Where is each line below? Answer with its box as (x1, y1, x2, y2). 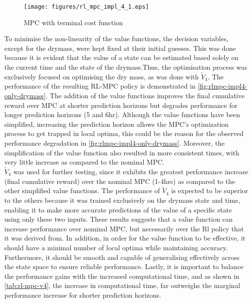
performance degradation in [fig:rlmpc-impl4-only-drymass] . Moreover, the (4, 138, 225, 148)
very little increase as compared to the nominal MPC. (4, 157, 165, 167)
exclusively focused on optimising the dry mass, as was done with (4, 71, 199, 81)
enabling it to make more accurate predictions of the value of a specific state (4, 204, 232, 214)
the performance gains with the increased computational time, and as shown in (4, 271, 239, 281)
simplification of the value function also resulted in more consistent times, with (4, 147, 239, 157)
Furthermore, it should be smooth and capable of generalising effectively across (4, 252, 240, 262)
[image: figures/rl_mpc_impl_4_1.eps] (24, 3, 149, 10)
